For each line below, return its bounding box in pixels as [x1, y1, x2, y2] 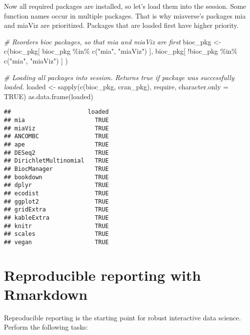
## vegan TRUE [4, 238, 109, 246]
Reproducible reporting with [4, 265, 201, 285]
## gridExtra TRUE [4, 206, 109, 213]
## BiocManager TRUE [4, 165, 109, 172]
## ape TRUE [4, 141, 109, 148]
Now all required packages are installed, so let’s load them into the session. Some [4, 1, 247, 11]
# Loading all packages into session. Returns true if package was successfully [4, 72, 234, 82]
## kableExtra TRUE [4, 214, 109, 221]
